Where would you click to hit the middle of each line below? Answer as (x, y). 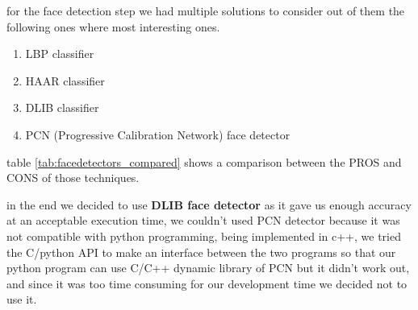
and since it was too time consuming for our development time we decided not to (207, 283)
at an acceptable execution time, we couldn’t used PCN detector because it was (203, 220)
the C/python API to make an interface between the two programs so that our (201, 252)
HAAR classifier (65, 80)
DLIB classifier (62, 107)
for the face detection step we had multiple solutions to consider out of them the (206, 10)
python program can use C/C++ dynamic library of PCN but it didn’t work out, (208, 268)
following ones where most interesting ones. (113, 26)
